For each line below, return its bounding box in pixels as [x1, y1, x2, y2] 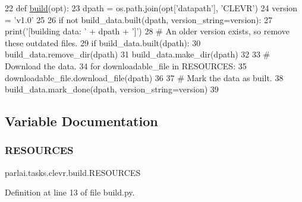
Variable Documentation [5, 112, 158, 130]
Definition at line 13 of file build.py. [5, 186, 135, 198]
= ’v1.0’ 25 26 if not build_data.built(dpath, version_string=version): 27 [5, 13, 273, 25]
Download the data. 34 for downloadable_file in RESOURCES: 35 [5, 59, 247, 72]
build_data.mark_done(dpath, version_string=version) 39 [5, 83, 219, 95]
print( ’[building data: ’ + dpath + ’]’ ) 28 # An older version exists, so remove [5, 25, 290, 37]
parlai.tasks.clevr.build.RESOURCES [5, 166, 141, 178]
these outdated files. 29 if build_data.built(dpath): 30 [5, 36, 201, 49]
